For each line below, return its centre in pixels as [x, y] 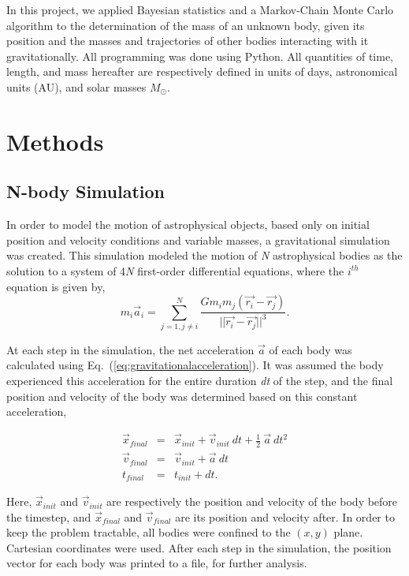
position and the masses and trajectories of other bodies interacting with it [188, 41]
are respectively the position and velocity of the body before [252, 501]
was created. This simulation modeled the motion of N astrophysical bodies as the [204, 255]
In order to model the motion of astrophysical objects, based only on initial [188, 224]
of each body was [310, 349]
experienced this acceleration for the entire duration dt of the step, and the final [200, 381]
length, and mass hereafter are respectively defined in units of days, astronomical [202, 71]
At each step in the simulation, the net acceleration [130, 349]
